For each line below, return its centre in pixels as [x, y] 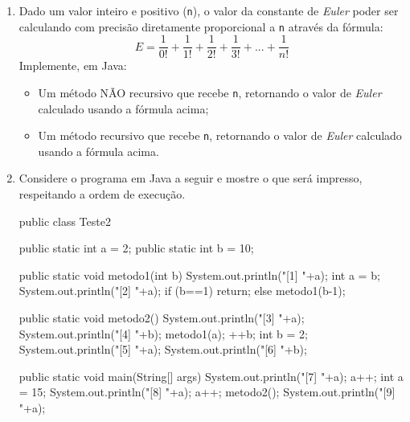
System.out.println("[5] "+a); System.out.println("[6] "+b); [163, 349]
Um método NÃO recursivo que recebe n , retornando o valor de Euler [210, 92]
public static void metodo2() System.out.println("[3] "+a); [162, 318]
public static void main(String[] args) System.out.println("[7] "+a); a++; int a [211, 376]
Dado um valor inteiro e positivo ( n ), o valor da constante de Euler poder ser [209, 10]
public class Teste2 [65, 221]
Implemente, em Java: [73, 66]
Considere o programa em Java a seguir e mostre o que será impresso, [191, 178]
